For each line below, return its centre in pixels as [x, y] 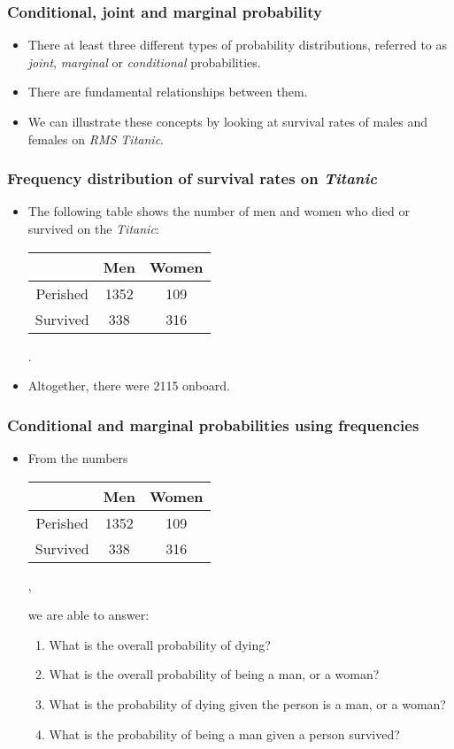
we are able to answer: [88, 615]
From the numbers [78, 458]
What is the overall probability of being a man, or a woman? [214, 674]
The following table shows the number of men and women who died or [219, 211]
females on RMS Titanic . [96, 139]
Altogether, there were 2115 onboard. [129, 386]
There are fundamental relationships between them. [168, 92]
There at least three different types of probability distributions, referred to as [238, 45]
